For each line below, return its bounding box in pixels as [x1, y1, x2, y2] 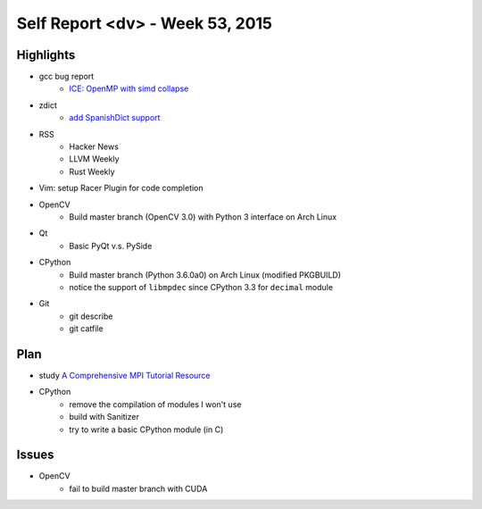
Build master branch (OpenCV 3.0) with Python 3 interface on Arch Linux [69, 211, 337, 222]
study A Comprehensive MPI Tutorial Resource [38, 371, 211, 380]
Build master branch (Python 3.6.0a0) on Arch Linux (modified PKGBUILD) [69, 269, 342, 280]
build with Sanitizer [69, 412, 140, 422]
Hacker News [69, 141, 120, 152]
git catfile [69, 323, 104, 334]
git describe [69, 311, 113, 321]
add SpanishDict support [69, 113, 161, 123]
